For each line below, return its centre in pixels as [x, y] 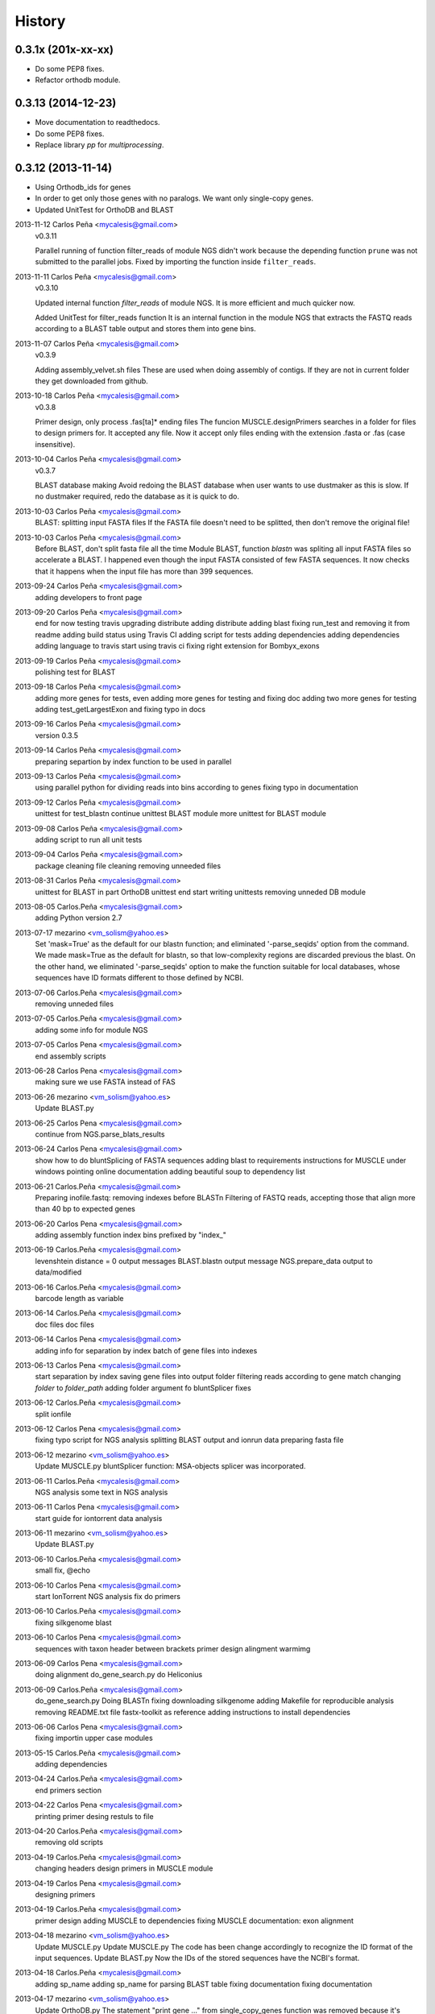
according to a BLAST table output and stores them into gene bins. [146, 329]
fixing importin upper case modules [94, 1738]
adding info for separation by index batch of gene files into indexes [146, 1350]
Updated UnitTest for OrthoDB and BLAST [105, 209]
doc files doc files [64, 1324]
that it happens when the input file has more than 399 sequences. [144, 571]
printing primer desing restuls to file [94, 1816]
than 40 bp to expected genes [85, 1209]
